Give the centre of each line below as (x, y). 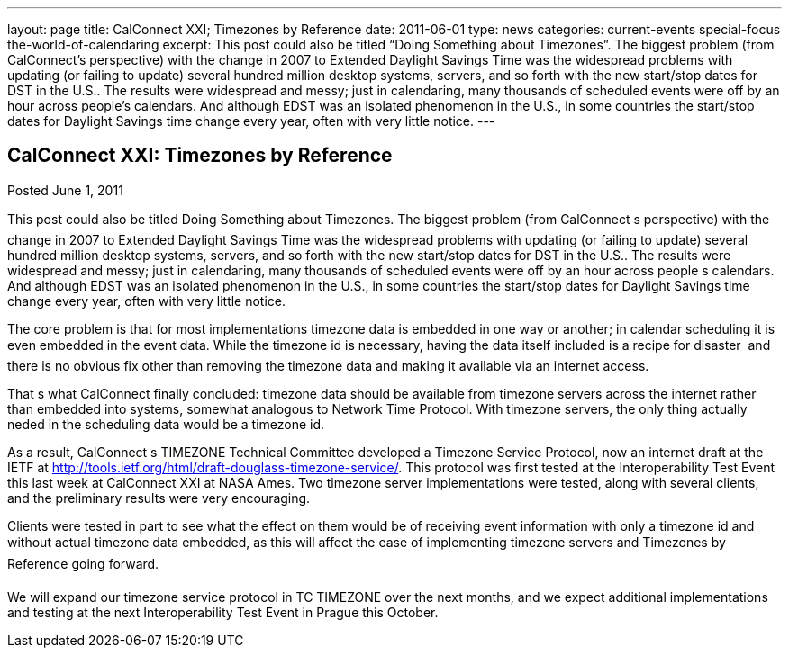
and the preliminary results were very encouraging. (159, 498)
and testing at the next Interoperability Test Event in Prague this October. (223, 612)
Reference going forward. (83, 563)
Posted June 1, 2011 (65, 190)
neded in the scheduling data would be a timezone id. (166, 424)
